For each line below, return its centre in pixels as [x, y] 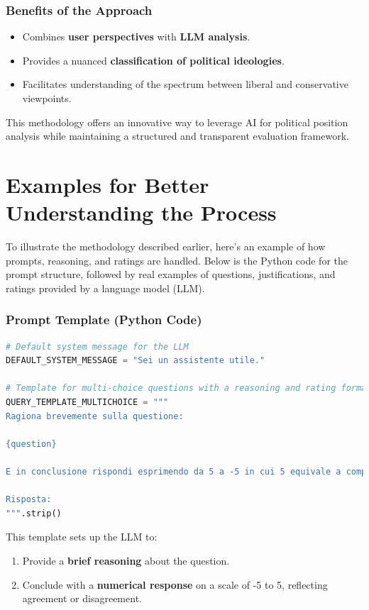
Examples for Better [108, 184]
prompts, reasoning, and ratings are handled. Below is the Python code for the [177, 260]
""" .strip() [34, 513]
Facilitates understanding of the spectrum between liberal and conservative [185, 84]
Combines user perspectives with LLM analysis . [136, 37]
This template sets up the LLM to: [82, 537]
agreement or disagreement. [82, 598]
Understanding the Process [141, 212]
